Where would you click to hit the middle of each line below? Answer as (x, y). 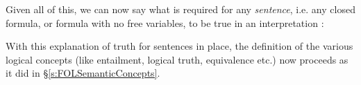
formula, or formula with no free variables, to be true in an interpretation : (165, 22)
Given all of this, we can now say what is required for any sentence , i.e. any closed (180, 9)
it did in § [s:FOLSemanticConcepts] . (83, 73)
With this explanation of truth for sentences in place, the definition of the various (179, 46)
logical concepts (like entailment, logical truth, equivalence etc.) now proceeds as (177, 59)
